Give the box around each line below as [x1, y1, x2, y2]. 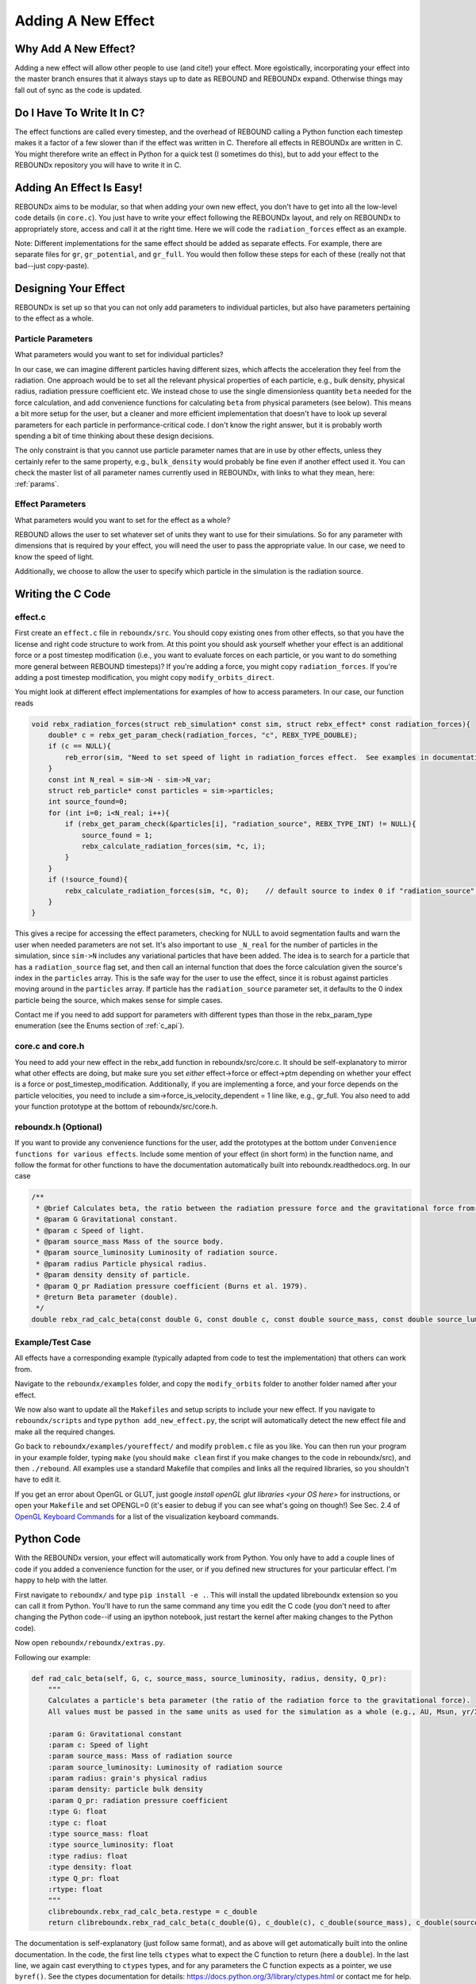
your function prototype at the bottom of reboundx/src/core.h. [14, 1102, 218, 1111]
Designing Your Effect [14, 282, 125, 295]
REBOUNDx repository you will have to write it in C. [14, 160, 182, 170]
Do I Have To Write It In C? [14, 106, 145, 119]
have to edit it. [14, 1475, 62, 1484]
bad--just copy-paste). [14, 260, 90, 270]
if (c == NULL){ [48, 742, 111, 751]
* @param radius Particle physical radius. [36, 1259, 208, 1268]
